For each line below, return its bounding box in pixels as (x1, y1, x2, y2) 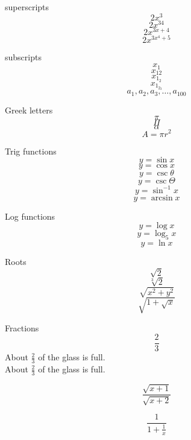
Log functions (5, 209, 55, 222)
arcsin (151, 193, 173, 202)
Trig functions (5, 144, 57, 157)
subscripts (5, 51, 42, 63)
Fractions (5, 321, 39, 334)
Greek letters (5, 103, 53, 116)
